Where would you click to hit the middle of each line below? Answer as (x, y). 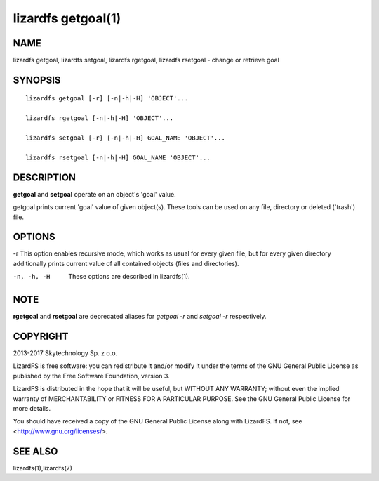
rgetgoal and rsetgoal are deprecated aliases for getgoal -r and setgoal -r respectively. (140, 317)
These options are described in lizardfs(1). (129, 277)
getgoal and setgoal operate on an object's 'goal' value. (94, 194)
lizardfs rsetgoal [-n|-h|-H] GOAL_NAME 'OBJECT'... (118, 157)
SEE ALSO (35, 451)
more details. (32, 408)
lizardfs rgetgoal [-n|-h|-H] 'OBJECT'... (100, 118)
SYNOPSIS (37, 80)
